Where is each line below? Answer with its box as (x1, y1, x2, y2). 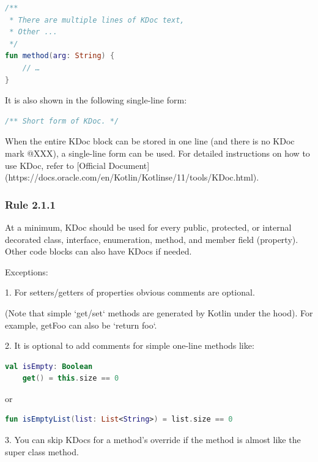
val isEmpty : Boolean (5, 362, 93, 371)
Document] (108, 158, 150, 171)
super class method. (5, 445, 79, 458)
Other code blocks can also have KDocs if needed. (5, 245, 192, 258)
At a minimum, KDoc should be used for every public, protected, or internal (5, 220, 292, 233)
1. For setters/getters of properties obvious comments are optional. (5, 286, 255, 299)
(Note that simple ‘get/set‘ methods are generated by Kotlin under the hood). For (5, 306, 313, 319)
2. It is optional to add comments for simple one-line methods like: (5, 339, 254, 352)
